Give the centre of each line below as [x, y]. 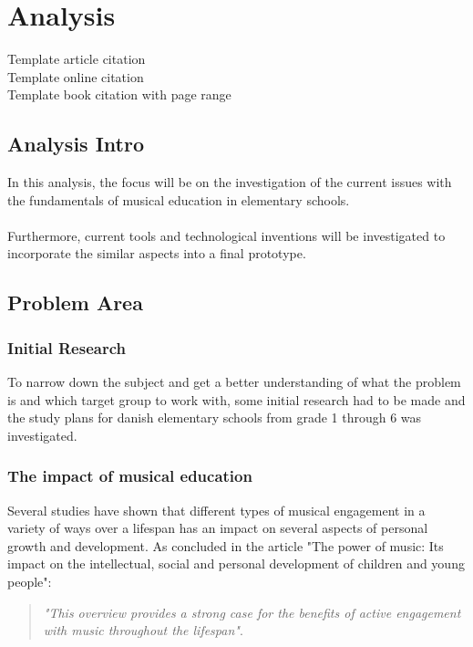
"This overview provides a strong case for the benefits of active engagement [252, 612]
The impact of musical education [130, 476]
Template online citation [76, 76]
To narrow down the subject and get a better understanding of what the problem [234, 382]
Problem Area [75, 303]
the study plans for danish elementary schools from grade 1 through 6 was [215, 417]
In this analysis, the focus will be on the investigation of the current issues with [230, 182]
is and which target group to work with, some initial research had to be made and [236, 399]
